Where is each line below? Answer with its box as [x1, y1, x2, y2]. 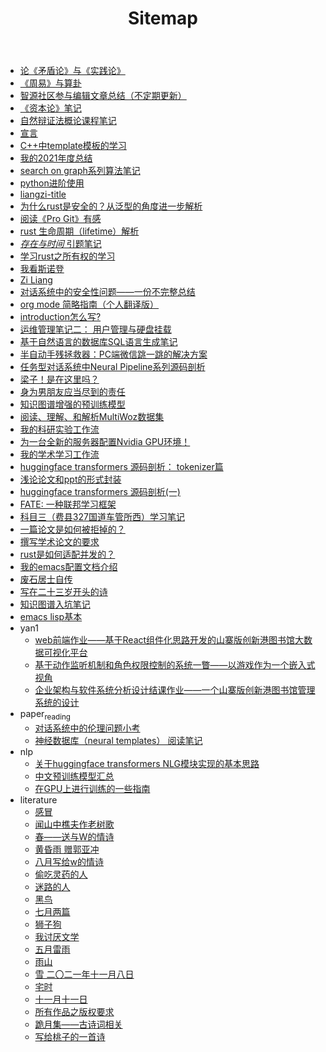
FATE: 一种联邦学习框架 [19, 498, 117, 511]
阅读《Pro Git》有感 [19, 213, 102, 225]
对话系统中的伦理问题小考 [34, 722, 141, 734]
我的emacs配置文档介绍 [19, 561, 118, 573]
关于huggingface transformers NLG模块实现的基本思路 [34, 757, 260, 769]
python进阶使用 [19, 177, 85, 189]
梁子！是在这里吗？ [19, 373, 100, 386]
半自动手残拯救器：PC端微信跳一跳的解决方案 [19, 348, 208, 361]
